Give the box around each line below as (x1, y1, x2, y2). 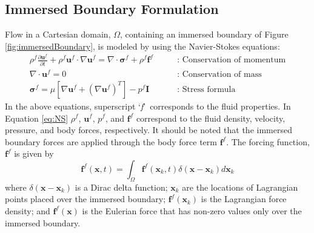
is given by (14, 147, 54, 160)
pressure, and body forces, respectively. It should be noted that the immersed (5, 123, 292, 136)
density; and (5, 204, 50, 217)
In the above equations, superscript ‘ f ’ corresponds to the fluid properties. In (5, 99, 291, 112)
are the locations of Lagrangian (182, 180, 298, 193)
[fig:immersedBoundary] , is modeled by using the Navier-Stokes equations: (5, 39, 280, 52)
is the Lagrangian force (201, 192, 287, 205)
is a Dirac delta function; (75, 180, 168, 193)
